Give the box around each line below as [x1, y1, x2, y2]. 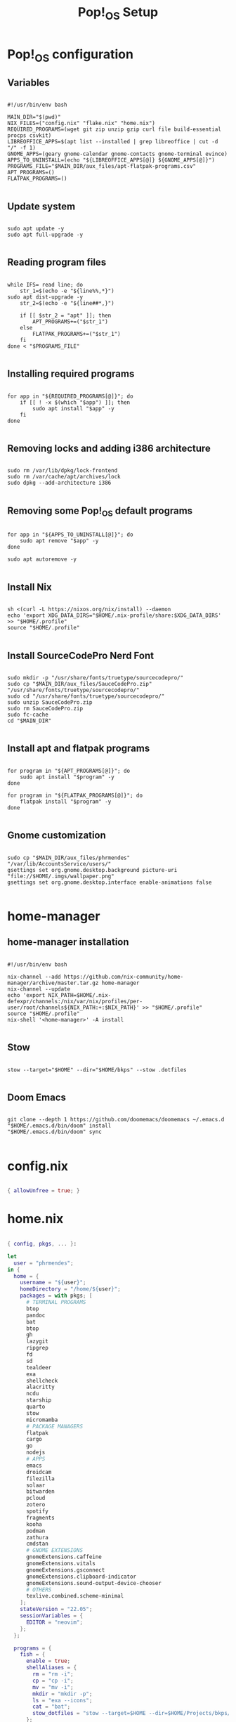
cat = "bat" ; [32, 1703, 71, 1711]
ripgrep [25, 1345, 49, 1352]
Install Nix [7, 581, 52, 593]
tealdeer [25, 1364, 52, 1371]
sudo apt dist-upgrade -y [7, 293, 83, 301]
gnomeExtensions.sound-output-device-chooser [25, 1579, 162, 1586]
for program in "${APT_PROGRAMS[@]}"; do [7, 767, 131, 774]
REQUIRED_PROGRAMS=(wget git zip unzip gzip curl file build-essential [7, 126, 221, 133]
